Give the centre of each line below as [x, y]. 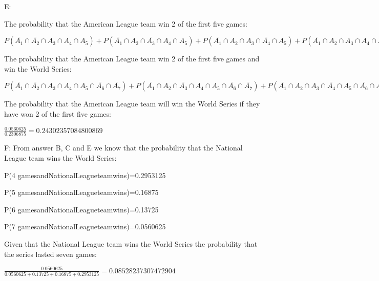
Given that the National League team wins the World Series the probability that [131, 243]
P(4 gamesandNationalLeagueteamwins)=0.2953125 [85, 175]
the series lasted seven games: [50, 254]
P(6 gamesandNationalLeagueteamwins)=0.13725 [81, 209]
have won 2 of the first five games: [58, 113]
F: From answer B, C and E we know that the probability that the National [123, 148]
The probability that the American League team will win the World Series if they [132, 104]
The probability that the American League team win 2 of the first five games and [132, 59]
